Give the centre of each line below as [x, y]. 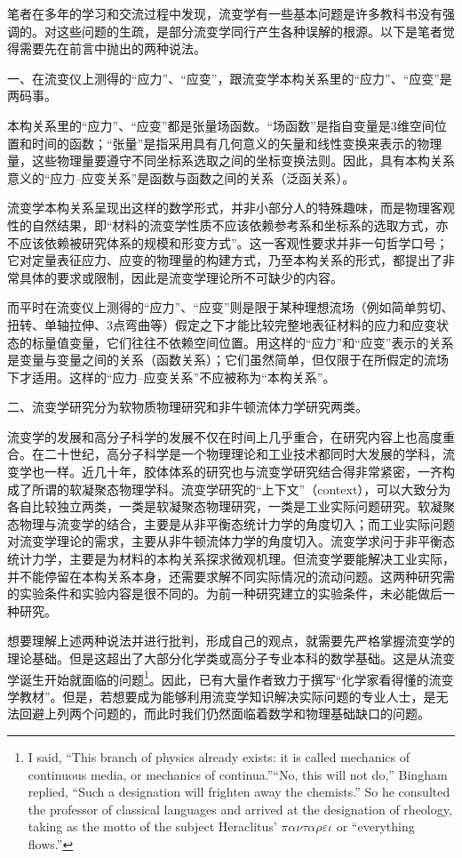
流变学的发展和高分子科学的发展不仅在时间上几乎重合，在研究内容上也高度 [225, 436]
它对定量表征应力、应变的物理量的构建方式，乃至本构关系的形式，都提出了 [225, 260]
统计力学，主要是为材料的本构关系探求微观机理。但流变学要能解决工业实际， [231, 559]
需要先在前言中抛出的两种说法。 [112, 48]
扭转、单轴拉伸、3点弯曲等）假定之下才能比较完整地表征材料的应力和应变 [222, 324]
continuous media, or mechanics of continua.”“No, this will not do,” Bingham [238, 774]
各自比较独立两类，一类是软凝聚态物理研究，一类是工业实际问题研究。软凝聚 [231, 506]
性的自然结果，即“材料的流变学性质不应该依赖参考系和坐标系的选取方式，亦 [228, 225]
